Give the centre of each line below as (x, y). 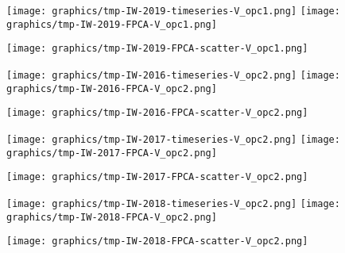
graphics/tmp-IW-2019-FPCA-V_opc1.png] (112, 24)
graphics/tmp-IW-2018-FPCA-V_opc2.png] (112, 217)
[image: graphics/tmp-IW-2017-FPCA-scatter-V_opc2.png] (157, 177)
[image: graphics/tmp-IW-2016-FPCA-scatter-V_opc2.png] (157, 113)
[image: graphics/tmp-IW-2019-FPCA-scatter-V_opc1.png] (157, 49)
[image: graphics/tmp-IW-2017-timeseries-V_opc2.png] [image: (173, 139)
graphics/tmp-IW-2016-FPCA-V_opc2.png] (112, 88)
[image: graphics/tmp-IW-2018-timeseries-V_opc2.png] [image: (173, 203)
